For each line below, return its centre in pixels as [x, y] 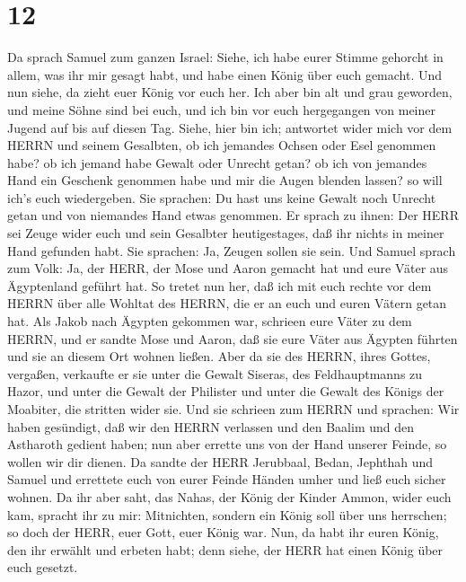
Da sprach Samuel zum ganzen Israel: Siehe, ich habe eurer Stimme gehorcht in [225, 57]
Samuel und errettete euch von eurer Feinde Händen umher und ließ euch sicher [227, 479]
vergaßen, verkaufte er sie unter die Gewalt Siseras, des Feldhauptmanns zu [215, 373]
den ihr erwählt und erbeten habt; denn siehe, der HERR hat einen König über [225, 549]
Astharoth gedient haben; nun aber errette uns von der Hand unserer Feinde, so [227, 444]
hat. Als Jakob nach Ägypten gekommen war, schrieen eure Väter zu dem [210, 321]
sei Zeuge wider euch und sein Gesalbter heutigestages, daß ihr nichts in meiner [226, 233]
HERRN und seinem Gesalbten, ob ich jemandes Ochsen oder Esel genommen [222, 145]
